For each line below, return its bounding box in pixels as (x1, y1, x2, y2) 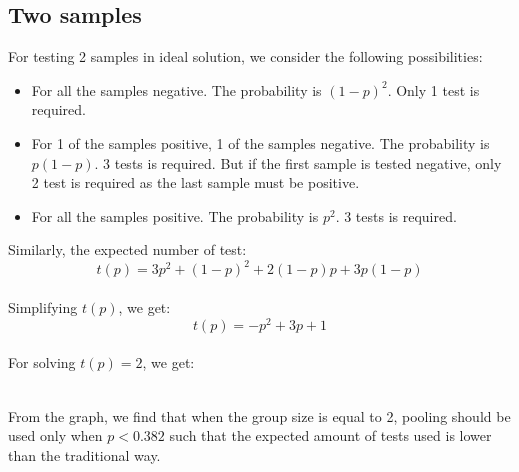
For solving (8, 352, 76, 373)
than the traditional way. (8, 444, 161, 465)
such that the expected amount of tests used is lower (169, 425, 492, 446)
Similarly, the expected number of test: (8, 239, 247, 260)
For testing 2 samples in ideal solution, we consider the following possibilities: (8, 46, 483, 67)
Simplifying (8, 297, 78, 318)
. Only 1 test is (387, 79, 480, 100)
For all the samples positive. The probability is (31, 205, 319, 226)
